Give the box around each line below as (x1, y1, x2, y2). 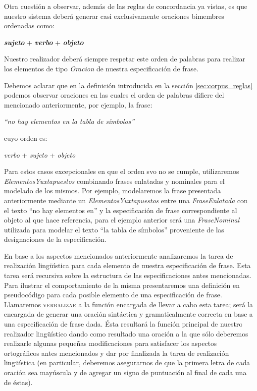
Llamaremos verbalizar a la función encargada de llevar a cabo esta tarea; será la (4, 299, 253, 309)
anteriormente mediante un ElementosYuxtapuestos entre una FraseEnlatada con (4, 195, 248, 205)
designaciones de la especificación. (4, 234, 106, 244)
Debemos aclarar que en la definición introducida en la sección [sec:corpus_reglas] (4, 80, 253, 90)
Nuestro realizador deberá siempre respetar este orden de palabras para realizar (4, 54, 246, 64)
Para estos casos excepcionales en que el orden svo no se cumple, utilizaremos (4, 166, 239, 176)
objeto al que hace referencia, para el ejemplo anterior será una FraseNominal (4, 215, 240, 225)
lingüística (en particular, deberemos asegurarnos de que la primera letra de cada (4, 357, 250, 368)
